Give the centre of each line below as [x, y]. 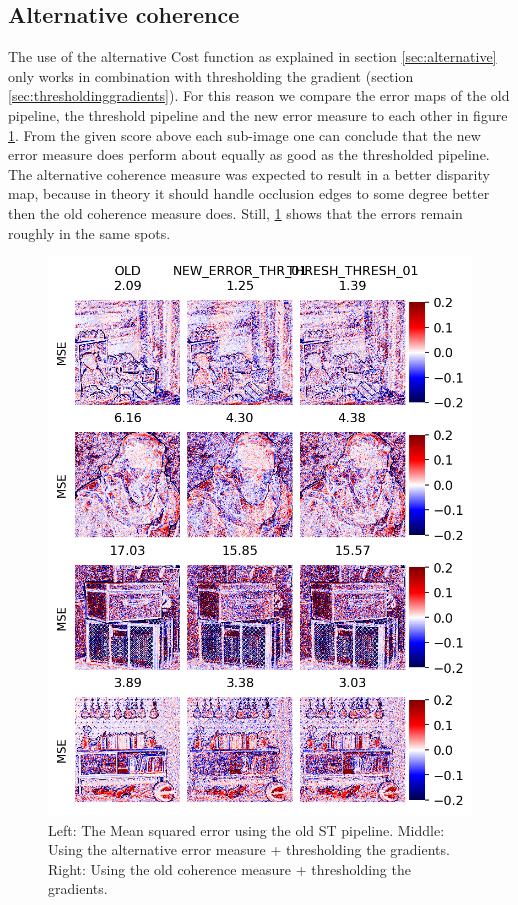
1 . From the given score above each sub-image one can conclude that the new [244, 134]
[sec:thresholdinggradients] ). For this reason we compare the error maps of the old [259, 95]
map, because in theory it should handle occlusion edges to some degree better [249, 193]
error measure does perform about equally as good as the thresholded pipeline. [249, 154]
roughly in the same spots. [89, 232]
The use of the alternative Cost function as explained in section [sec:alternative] [252, 56]
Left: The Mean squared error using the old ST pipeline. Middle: [246, 829]
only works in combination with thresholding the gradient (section [211, 75]
